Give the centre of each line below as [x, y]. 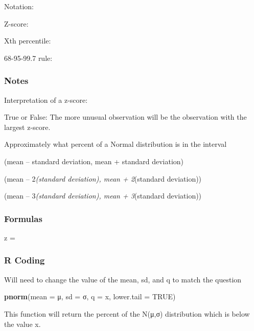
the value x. [22, 324]
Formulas [23, 218]
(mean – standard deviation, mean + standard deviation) [94, 161]
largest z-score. [27, 127]
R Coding [25, 260]
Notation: [19, 6]
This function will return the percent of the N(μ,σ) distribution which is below [127, 313]
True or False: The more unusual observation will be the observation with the [125, 117]
